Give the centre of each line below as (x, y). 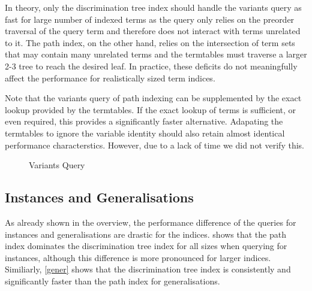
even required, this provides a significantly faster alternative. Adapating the (144, 121)
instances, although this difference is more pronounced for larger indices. (138, 257)
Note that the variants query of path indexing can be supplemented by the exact (153, 98)
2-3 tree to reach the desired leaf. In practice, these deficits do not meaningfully (151, 66)
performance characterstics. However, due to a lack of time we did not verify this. (154, 145)
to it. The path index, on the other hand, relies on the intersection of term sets (150, 42)
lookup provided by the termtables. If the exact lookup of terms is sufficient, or (151, 109)
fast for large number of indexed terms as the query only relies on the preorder (150, 19)
